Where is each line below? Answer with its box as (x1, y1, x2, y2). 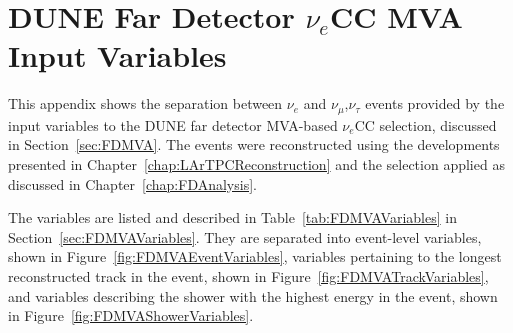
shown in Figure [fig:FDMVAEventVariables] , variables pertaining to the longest (8, 246, 502, 267)
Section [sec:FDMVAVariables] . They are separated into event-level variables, (8, 226, 482, 247)
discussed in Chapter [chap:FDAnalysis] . (8, 173, 257, 194)
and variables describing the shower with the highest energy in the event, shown (8, 285, 498, 306)
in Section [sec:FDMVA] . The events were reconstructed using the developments (8, 134, 500, 155)
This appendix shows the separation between (8, 93, 283, 114)
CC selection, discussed (354, 114, 497, 135)
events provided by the (365, 93, 505, 114)
